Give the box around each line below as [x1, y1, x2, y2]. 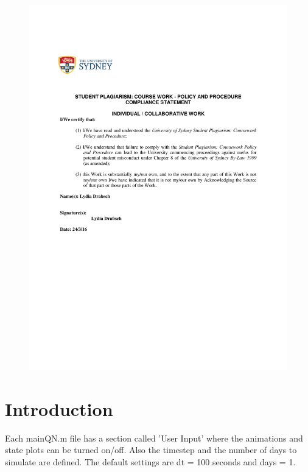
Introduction [5, 396, 113, 421]
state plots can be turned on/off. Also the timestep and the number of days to [5, 443, 297, 456]
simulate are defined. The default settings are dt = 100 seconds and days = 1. [5, 455, 296, 468]
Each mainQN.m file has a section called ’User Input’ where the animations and [5, 431, 303, 444]
